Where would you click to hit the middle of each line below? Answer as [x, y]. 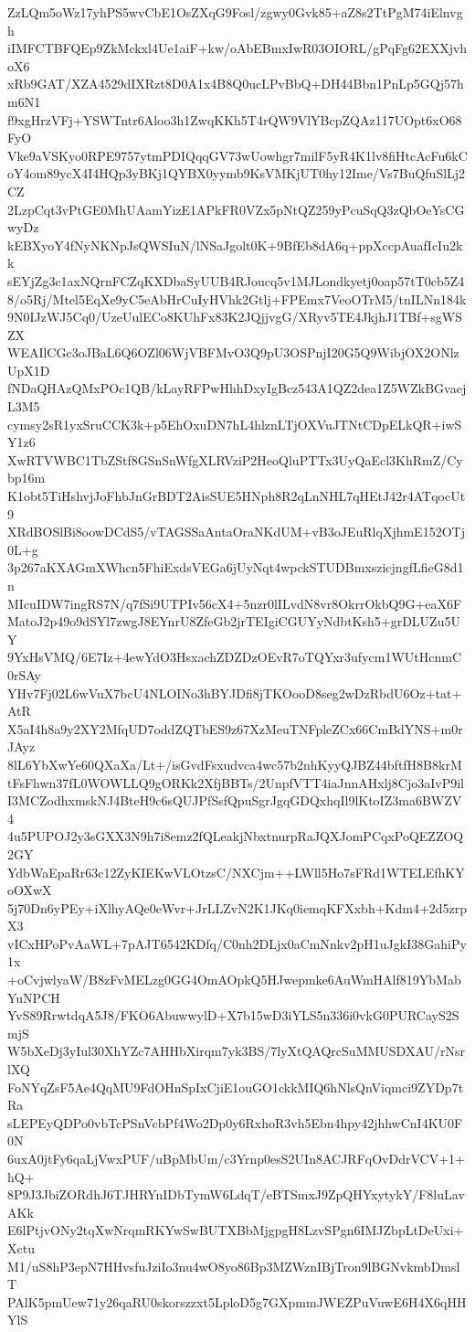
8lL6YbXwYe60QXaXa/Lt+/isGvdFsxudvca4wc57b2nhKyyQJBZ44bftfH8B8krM [235, 764]
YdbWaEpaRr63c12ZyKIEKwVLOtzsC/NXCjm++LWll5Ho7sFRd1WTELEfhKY [236, 872]
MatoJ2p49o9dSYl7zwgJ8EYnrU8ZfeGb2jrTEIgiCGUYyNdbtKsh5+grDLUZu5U [234, 621]
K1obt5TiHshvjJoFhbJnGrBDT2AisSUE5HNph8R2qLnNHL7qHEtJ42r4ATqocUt [237, 496]
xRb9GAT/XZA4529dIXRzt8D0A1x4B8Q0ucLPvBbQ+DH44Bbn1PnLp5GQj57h [236, 84]
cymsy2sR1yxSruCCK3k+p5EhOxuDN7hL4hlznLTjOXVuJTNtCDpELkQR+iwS [235, 424]
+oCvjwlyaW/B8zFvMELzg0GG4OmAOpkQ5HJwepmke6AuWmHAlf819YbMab [234, 980]
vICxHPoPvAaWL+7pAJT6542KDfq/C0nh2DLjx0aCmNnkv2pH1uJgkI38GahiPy [237, 943]
